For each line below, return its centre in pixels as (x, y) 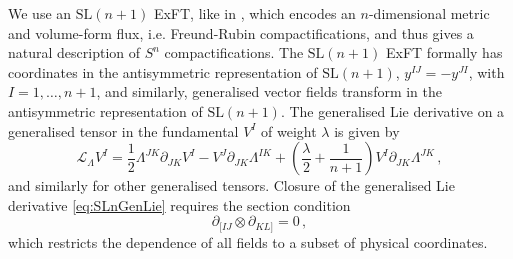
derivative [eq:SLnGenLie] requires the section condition (179, 204)
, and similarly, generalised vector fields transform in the (269, 91)
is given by (367, 130)
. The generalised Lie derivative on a (392, 110)
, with (486, 71)
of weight (289, 130)
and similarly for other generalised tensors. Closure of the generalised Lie (231, 185)
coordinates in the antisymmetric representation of (163, 71)
